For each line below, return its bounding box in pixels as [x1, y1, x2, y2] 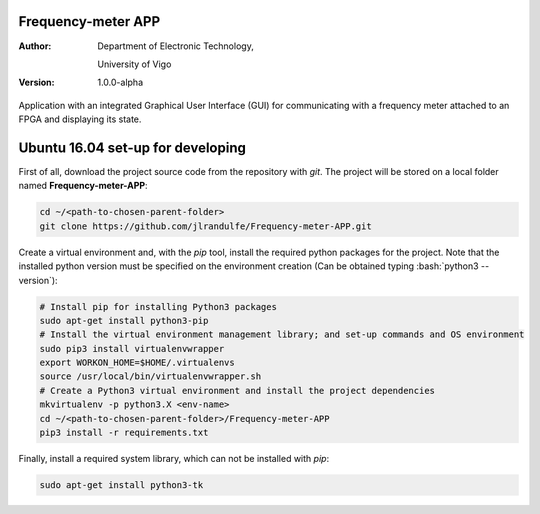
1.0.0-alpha [97, 76, 144, 89]
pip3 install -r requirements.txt [39, 427, 209, 439]
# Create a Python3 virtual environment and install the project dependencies [39, 385, 435, 396]
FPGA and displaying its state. [18, 113, 142, 125]
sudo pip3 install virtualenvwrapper [39, 343, 225, 354]
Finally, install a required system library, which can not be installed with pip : [18, 453, 330, 464]
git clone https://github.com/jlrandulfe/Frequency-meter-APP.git [39, 220, 372, 232]
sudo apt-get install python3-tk [39, 479, 204, 490]
